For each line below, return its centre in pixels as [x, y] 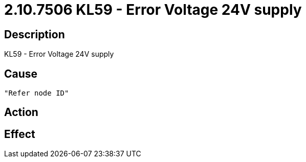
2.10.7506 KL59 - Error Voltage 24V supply [153, 10]
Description [35, 34]
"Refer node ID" [37, 93]
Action [21, 112]
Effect [20, 134]
